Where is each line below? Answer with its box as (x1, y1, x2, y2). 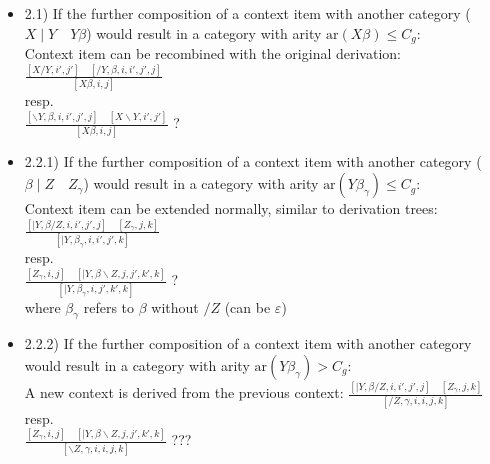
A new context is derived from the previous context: (24, 382, 344, 403)
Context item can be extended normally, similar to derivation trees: (24, 198, 438, 219)
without (151, 296, 199, 317)
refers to (83, 296, 135, 317)
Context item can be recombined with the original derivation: (24, 43, 401, 64)
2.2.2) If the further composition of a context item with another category (24, 333, 472, 354)
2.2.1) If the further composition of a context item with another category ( (24, 151, 482, 172)
